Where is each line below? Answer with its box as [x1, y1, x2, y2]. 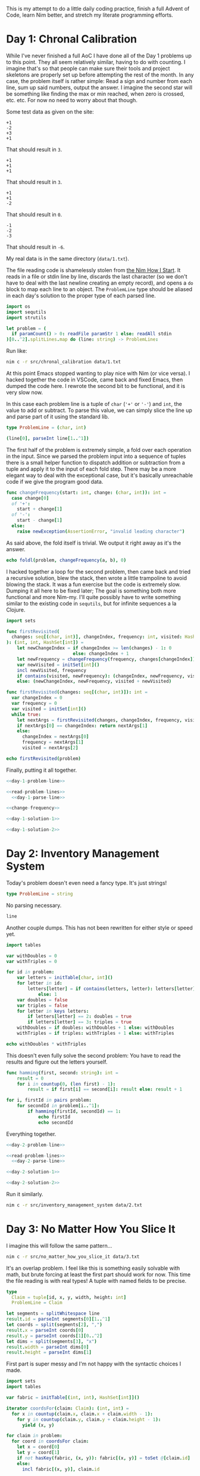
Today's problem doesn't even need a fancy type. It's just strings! [6, 879, 167, 887]
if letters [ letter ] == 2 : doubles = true [27, 1013, 132, 1020]
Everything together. [6, 1130, 57, 1138]
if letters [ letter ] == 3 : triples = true [27, 1019, 132, 1025]
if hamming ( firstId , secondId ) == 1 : [27, 1108, 121, 1114]
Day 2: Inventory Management [6, 847, 160, 860]
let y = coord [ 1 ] [17, 1450, 60, 1456]
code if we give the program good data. [6, 478, 104, 485]
